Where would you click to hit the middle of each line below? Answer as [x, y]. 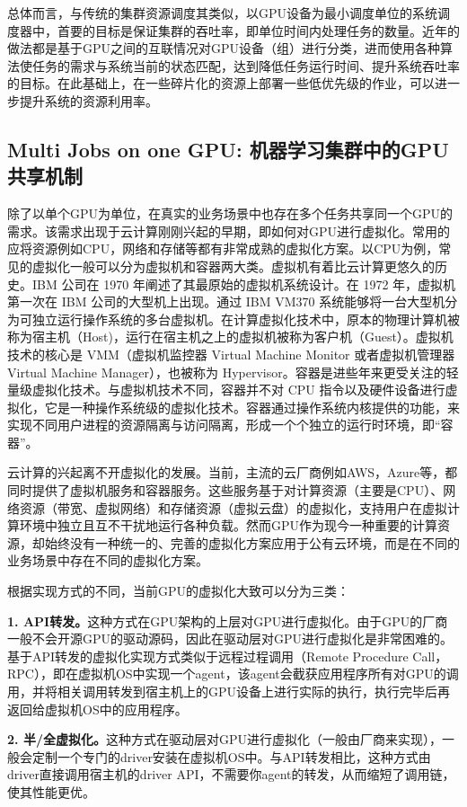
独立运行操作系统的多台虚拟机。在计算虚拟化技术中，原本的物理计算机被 [246, 319]
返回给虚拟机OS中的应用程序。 [97, 709]
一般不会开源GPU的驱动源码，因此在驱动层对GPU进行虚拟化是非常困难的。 [230, 639]
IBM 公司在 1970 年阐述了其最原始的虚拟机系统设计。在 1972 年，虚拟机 [244, 284]
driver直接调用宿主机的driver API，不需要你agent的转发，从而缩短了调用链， [231, 774]
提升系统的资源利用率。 [88, 100]
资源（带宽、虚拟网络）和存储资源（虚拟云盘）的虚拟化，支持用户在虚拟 [233, 507]
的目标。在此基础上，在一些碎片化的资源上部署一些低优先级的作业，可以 [221, 83]
